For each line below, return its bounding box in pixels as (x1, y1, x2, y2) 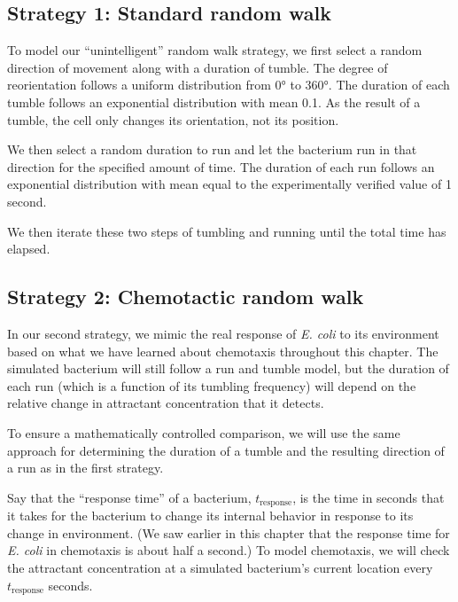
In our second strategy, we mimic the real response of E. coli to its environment (7, 324, 439, 342)
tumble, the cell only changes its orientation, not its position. (7, 110, 339, 129)
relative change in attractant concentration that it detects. (7, 394, 324, 412)
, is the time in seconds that (292, 488, 445, 506)
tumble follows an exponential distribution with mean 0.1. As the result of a (7, 92, 421, 111)
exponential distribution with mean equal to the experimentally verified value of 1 (7, 175, 452, 193)
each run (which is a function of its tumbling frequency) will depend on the (7, 376, 416, 395)
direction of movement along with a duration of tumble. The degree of (7, 58, 388, 76)
